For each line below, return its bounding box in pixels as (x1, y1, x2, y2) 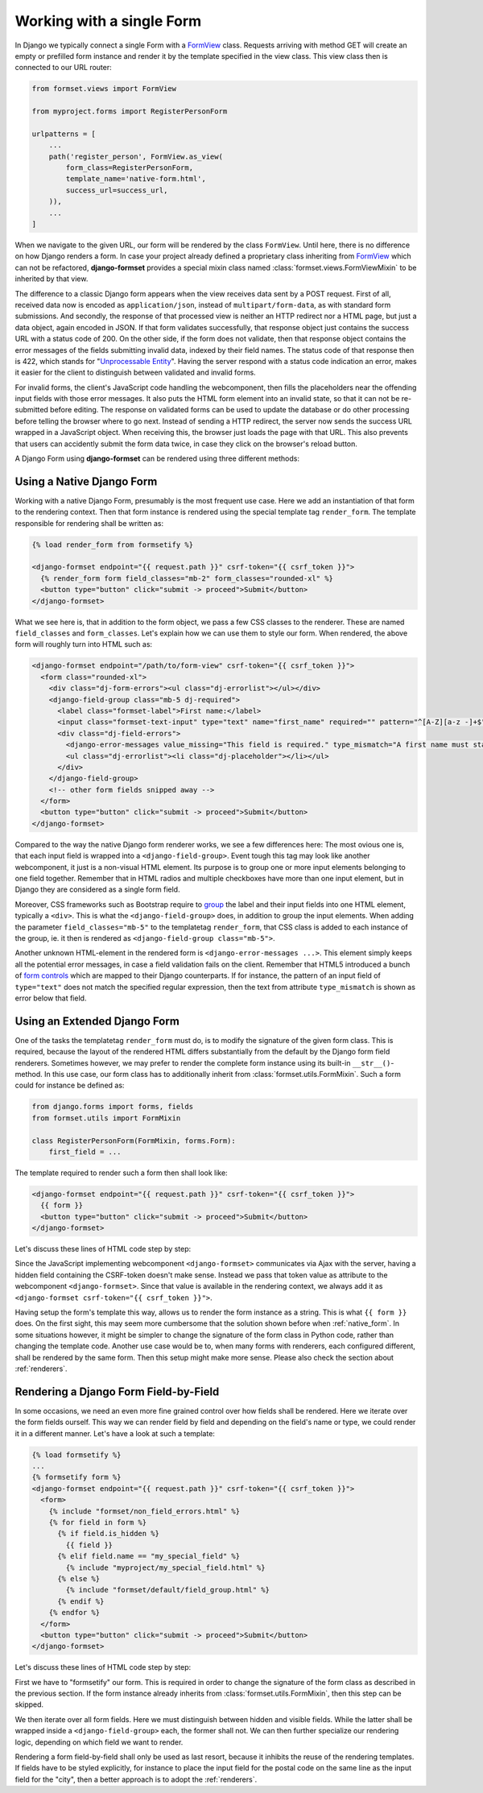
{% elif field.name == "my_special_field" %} (57, 1551, 241, 1561)
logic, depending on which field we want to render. (14, 1737, 184, 1747)
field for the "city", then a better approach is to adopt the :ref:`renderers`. (14, 1774, 258, 1784)
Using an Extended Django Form (14, 1014, 180, 1028)
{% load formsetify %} (31, 1450, 122, 1460)
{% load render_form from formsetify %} (31, 540, 193, 549)
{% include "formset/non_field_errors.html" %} (48, 1506, 241, 1516)
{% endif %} (57, 1596, 105, 1606)
